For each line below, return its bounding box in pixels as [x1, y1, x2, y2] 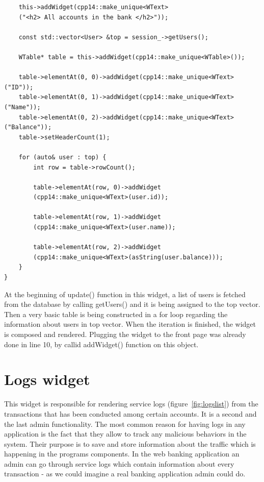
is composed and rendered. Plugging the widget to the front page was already [4, 329, 246, 339]
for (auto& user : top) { [18, 153, 107, 161]
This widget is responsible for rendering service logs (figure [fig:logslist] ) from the [4, 398, 258, 409]
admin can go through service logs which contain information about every [4, 458, 234, 469]
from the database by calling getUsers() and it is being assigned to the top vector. [4, 299, 260, 309]
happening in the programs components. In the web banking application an [4, 448, 240, 459]
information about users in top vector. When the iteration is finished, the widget [4, 319, 256, 329]
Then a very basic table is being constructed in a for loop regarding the [4, 308, 228, 319]
